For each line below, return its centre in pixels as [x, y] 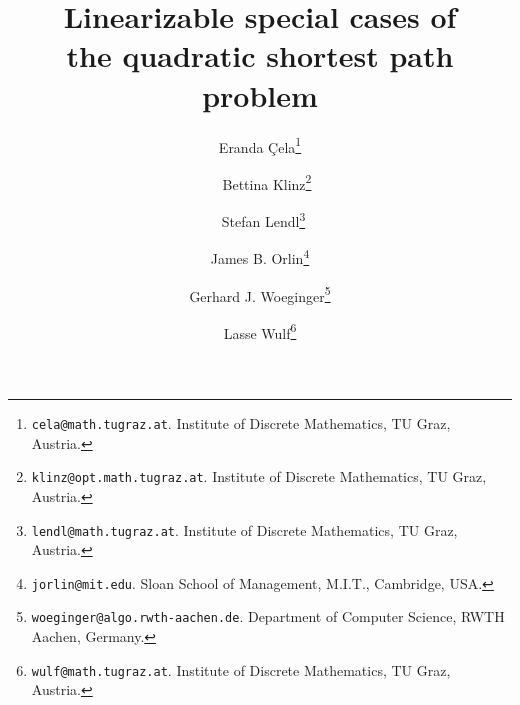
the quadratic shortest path [260, 55]
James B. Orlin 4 [260, 256]
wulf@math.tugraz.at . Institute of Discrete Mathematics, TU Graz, [241, 669]
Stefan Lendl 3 [263, 219]
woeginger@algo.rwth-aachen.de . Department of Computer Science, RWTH [268, 616]
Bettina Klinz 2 [267, 182]
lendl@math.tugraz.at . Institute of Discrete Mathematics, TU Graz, [244, 529]
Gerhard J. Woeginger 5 [260, 294]
